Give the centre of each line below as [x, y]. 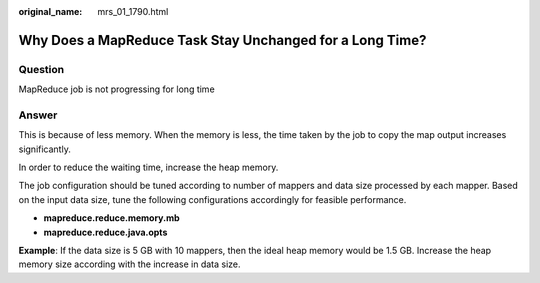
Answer [38, 115]
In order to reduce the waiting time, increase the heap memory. [148, 167]
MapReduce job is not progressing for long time [116, 89]
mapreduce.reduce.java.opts [105, 232]
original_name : [50, 11]
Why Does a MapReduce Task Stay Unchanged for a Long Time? [222, 40]
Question [41, 69]
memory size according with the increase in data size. [129, 264]
